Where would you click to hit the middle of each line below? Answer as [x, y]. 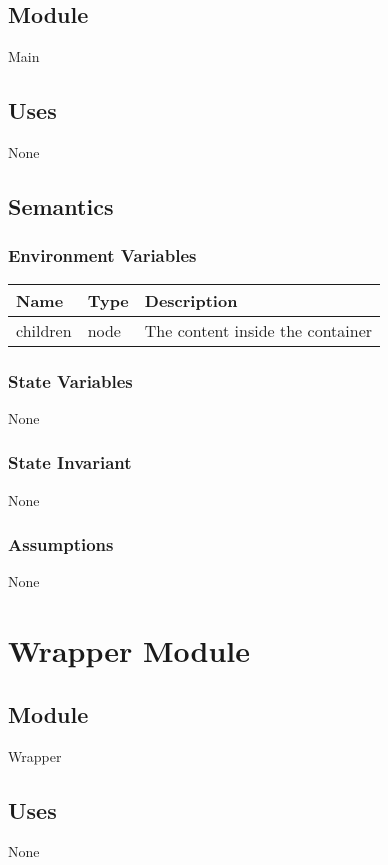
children [44, 330]
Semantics [61, 205]
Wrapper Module [129, 650]
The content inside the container [258, 330]
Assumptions [61, 544]
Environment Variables [102, 255]
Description [191, 300]
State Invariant [70, 462]
